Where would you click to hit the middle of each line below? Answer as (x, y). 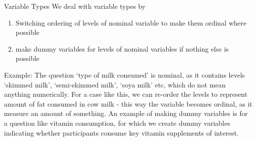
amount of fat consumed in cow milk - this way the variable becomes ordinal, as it (128, 103)
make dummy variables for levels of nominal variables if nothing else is (122, 48)
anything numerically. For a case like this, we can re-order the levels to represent (126, 94)
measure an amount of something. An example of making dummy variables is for (126, 113)
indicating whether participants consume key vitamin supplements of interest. (121, 132)
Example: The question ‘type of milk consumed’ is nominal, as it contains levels (125, 74)
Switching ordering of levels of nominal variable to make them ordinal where (131, 22)
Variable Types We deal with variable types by (75, 6)
